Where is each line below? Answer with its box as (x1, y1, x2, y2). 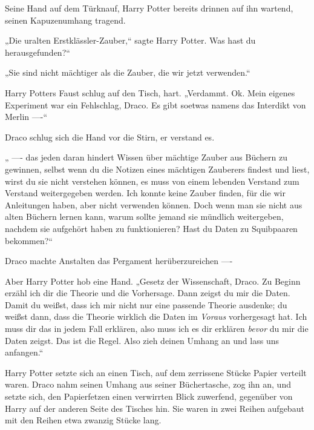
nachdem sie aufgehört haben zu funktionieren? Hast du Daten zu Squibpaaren (5, 222, 298, 234)
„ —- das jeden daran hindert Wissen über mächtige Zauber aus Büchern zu (5, 151, 287, 164)
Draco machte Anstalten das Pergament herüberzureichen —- (5, 254, 233, 267)
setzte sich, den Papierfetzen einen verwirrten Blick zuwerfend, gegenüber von (5, 390, 293, 403)
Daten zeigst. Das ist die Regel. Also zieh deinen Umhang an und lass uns (5, 334, 279, 346)
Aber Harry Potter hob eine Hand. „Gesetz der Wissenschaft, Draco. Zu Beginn (5, 274, 301, 287)
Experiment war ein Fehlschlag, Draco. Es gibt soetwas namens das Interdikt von (5, 98, 306, 111)
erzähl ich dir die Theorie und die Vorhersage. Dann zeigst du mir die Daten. (5, 286, 290, 299)
